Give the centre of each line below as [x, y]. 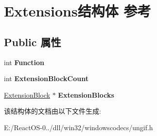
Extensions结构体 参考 [78, 11]
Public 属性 [33, 42]
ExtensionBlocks [86, 94]
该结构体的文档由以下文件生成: [52, 111]
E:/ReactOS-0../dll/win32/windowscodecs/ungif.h [78, 127]
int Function [24, 62]
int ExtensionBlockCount [46, 78]
